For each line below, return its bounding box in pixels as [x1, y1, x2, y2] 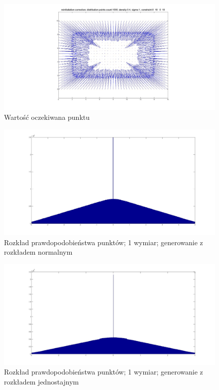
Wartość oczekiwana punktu [4, 112, 90, 122]
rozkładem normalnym [4, 247, 73, 257]
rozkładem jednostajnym [4, 377, 79, 387]
